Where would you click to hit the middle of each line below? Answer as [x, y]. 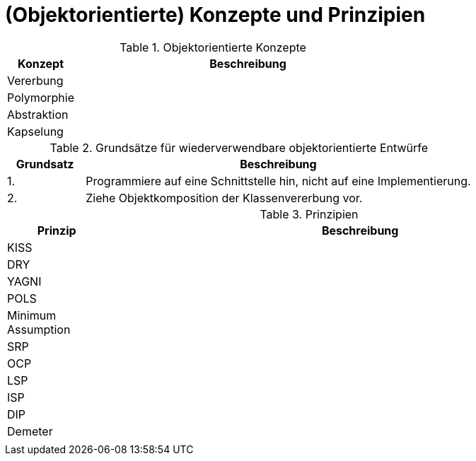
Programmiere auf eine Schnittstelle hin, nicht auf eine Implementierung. [278, 181]
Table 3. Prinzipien [309, 214]
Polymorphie [41, 97]
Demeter [30, 431]
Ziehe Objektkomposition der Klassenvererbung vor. [224, 198]
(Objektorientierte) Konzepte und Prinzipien [215, 15]
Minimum [32, 315]
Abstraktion [38, 114]
